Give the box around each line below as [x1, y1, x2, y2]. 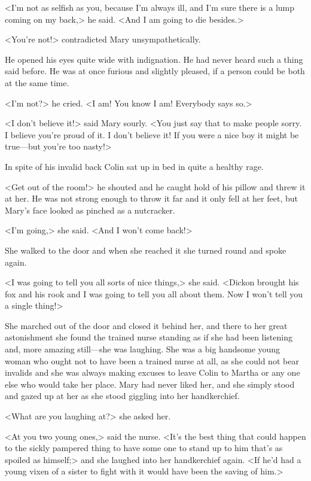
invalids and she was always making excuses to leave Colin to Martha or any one [5, 366, 300, 379]
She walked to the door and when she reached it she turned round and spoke [5, 243, 286, 256]
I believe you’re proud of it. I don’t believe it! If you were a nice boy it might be [5, 128, 299, 141]
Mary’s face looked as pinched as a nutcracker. [5, 203, 175, 216]
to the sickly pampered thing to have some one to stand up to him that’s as [5, 442, 283, 454]
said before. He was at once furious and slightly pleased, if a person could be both [5, 65, 305, 77]
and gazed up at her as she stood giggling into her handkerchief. [5, 389, 240, 402]
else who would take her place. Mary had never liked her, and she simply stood [5, 378, 295, 390]
